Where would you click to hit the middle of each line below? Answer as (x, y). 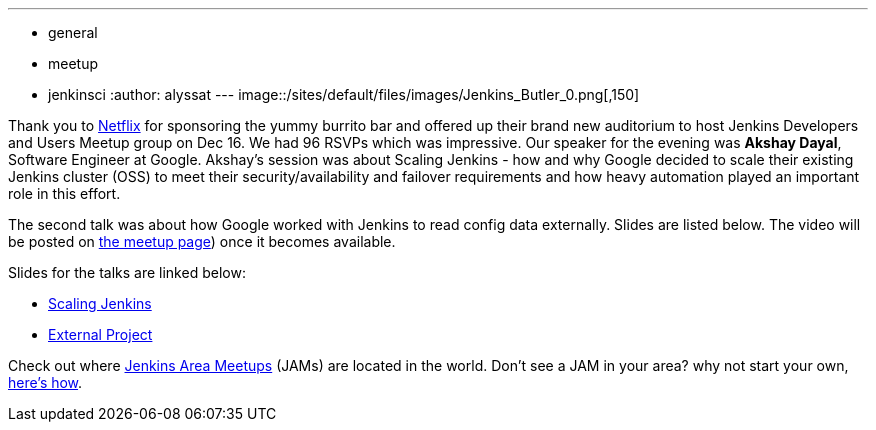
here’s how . (45, 382)
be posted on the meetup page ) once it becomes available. (202, 241)
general (73, 32)
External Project (100, 334)
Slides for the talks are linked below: (127, 272)
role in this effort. (64, 193)
